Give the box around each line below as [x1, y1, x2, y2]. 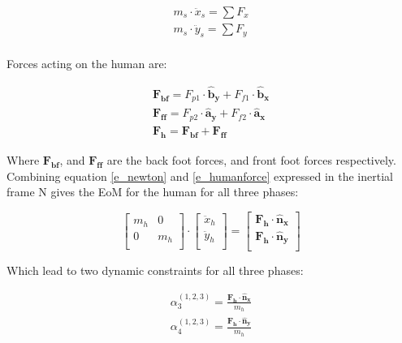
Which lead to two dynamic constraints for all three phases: [6, 262, 304, 279]
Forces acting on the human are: [6, 54, 167, 71]
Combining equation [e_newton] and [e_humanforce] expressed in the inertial [6, 167, 393, 184]
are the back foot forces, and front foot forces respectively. [106, 151, 396, 168]
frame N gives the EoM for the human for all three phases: [6, 183, 299, 200]
